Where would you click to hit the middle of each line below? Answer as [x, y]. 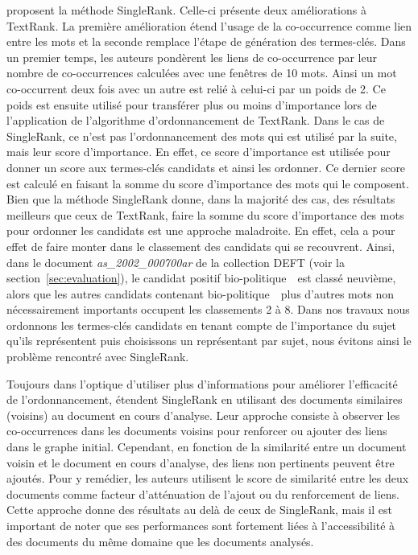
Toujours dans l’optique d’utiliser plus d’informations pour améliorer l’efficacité [202, 383]
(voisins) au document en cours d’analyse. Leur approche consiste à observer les [203, 415]
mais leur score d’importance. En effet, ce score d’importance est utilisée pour [199, 152]
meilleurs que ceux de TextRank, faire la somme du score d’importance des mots [205, 214]
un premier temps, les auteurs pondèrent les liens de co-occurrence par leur [192, 57]
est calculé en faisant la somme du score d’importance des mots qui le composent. [208, 183]
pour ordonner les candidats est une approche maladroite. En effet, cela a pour [201, 230]
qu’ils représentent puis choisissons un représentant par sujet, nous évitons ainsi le [209, 341]
